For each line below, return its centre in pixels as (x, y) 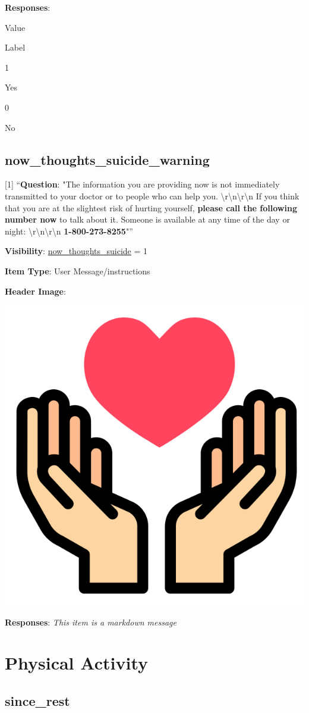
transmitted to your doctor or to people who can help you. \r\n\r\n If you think (152, 196)
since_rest (37, 701)
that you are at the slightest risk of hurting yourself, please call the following (151, 207)
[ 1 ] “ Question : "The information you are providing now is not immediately (142, 184)
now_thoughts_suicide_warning (107, 159)
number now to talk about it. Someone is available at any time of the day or (147, 219)
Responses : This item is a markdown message (91, 622)
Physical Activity (76, 663)
